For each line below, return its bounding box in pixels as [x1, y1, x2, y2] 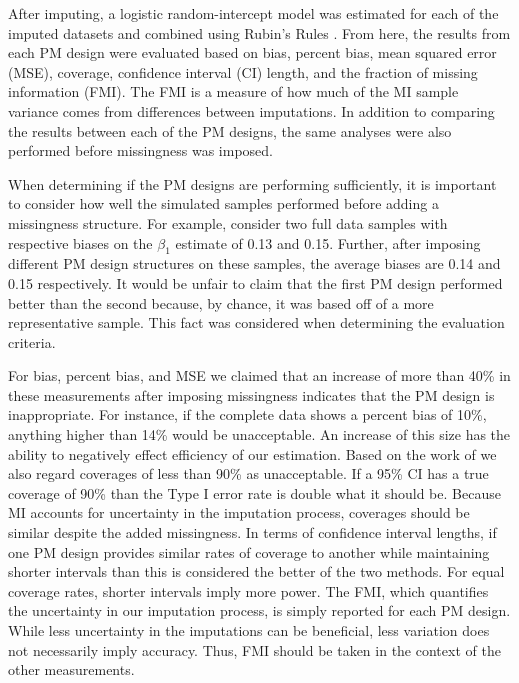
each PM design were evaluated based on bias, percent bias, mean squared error [8, 42, 497, 63]
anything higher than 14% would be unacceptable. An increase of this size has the [8, 424, 511, 445]
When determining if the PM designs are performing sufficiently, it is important [8, 173, 497, 194]
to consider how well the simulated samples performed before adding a [8, 193, 439, 214]
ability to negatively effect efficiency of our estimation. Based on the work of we [8, 443, 497, 464]
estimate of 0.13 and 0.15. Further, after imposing [175, 232, 481, 253]
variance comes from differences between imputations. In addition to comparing [8, 100, 495, 121]
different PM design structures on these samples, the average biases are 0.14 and [8, 253, 501, 274]
